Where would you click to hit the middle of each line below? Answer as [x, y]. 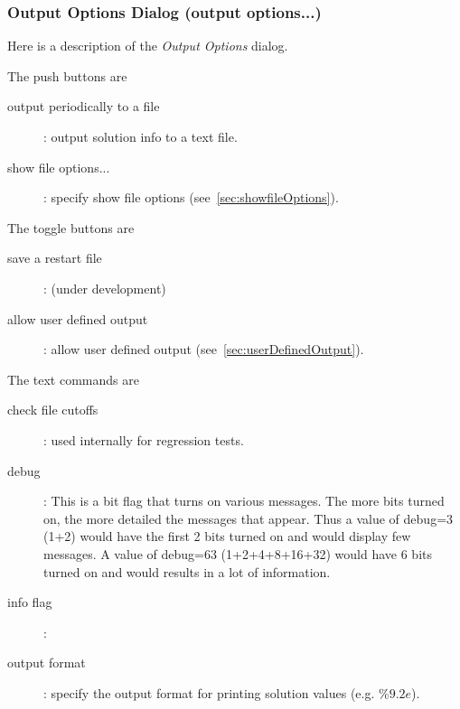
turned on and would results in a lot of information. [187, 571]
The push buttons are [67, 75]
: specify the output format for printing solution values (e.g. [209, 692]
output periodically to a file [84, 106]
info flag [30, 602]
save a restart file [55, 258]
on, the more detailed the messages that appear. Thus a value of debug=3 [249, 518]
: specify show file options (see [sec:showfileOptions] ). [191, 197]
